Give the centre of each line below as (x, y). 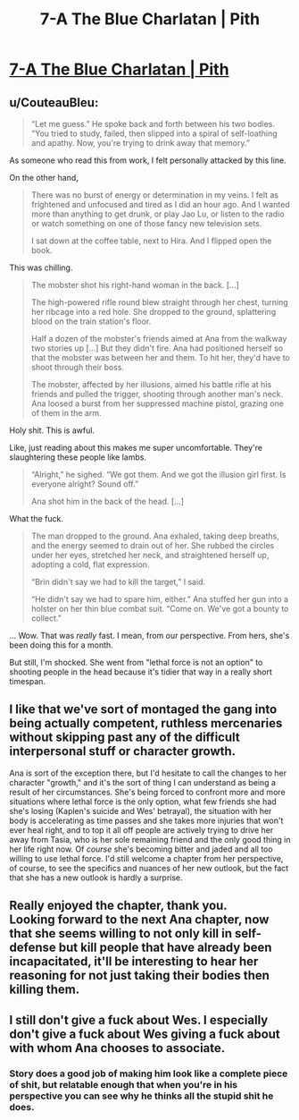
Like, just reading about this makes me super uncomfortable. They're (136, 448)
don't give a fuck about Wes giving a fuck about (145, 1034)
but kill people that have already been (165, 948)
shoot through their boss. (78, 367)
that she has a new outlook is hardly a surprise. (96, 878)
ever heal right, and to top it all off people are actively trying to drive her (141, 830)
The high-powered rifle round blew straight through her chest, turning (159, 302)
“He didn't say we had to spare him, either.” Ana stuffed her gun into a (159, 599)
